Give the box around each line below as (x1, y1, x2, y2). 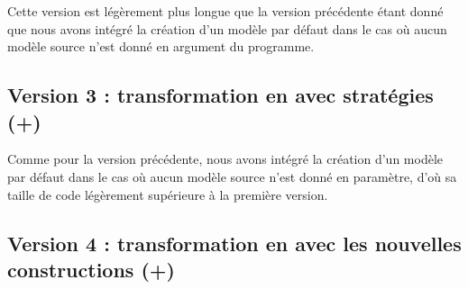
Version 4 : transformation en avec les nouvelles (7, 229, 462, 257)
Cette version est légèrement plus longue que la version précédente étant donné (7, 2, 444, 20)
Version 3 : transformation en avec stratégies (7, 81, 434, 109)
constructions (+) (7, 255, 175, 283)
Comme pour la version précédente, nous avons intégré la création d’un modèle (7, 149, 444, 168)
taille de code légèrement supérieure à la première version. (7, 185, 328, 203)
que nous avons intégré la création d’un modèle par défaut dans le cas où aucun (7, 19, 447, 38)
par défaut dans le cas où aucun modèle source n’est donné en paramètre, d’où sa (7, 167, 457, 185)
